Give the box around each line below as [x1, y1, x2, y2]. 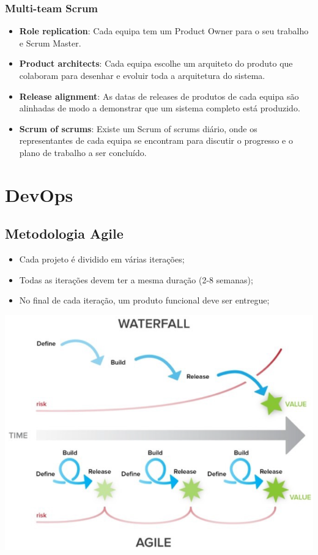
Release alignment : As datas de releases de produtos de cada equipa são [19, 89, 299, 102]
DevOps [5, 182, 73, 207]
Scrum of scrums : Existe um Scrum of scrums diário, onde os [19, 122, 257, 135]
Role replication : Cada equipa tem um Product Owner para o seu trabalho [19, 24, 309, 37]
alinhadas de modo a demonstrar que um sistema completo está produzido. [19, 102, 300, 114]
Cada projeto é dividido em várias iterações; [19, 253, 185, 266]
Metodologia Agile [5, 224, 124, 243]
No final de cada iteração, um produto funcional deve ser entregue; [19, 294, 270, 307]
